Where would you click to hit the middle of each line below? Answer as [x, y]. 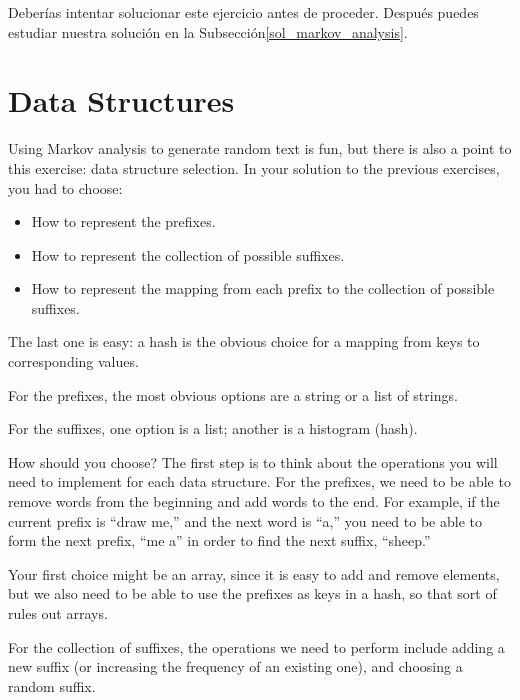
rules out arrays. [58, 613]
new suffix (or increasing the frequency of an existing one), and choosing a [235, 666]
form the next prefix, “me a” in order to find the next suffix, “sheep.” [219, 540]
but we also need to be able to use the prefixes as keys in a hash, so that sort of [252, 593]
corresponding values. [73, 361]
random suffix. [52, 685]
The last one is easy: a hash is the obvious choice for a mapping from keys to [244, 341]
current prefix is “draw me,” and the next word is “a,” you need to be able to [245, 520]
